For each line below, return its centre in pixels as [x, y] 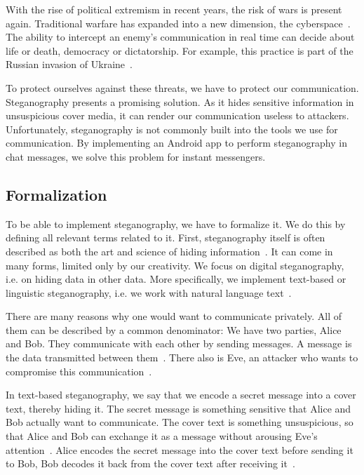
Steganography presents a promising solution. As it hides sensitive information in [180, 101]
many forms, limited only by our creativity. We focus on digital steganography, [175, 265]
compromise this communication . [79, 371]
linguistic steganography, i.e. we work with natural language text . [149, 292]
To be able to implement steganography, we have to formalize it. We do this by [176, 223]
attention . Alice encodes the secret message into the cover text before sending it [180, 449]
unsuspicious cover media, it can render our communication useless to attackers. [177, 115]
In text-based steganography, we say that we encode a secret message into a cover [181, 395]
